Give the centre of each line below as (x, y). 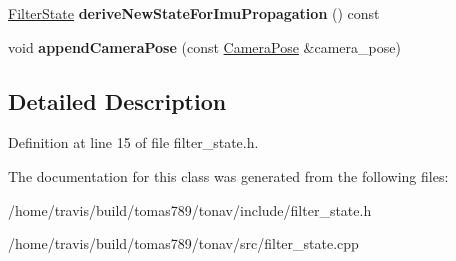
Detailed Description (117, 100)
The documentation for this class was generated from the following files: (228, 175)
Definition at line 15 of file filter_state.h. (133, 142)
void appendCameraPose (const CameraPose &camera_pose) (204, 46)
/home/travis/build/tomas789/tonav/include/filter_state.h (190, 209)
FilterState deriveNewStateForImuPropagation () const (194, 13)
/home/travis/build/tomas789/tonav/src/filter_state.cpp (183, 243)
